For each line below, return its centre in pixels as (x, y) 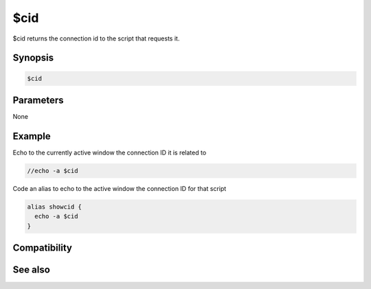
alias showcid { (55, 207)
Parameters (38, 100)
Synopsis (33, 58)
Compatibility (42, 248)
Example (32, 136)
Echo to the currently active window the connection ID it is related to (110, 152)
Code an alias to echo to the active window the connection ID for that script (120, 188)
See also (32, 270)
